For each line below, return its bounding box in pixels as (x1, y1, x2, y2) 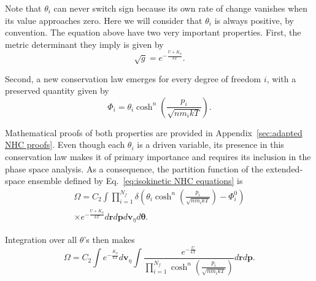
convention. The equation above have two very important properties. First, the (5, 26, 301, 39)
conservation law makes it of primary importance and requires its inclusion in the (5, 150, 311, 163)
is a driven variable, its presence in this (137, 138, 284, 151)
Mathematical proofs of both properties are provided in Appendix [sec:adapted (5, 126, 303, 139)
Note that (5, 2, 42, 14)
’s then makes (83, 233, 135, 246)
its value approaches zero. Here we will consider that (5, 13, 202, 26)
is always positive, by (214, 13, 294, 26)
